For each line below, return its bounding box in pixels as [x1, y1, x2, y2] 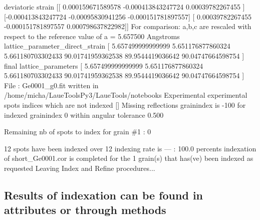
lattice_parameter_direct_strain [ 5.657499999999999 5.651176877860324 [4, 41, 230, 51]
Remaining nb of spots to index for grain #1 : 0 [4, 126, 151, 137]
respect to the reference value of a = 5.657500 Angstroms [4, 31, 180, 41]
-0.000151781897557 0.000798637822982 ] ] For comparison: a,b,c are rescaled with [4, 21, 251, 32]
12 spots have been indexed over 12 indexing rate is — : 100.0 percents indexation [4, 143, 256, 153]
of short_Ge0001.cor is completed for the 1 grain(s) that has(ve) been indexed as [4, 153, 253, 163]
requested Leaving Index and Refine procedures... [4, 162, 155, 173]
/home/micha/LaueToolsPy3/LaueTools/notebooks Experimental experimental [4, 90, 247, 100]
